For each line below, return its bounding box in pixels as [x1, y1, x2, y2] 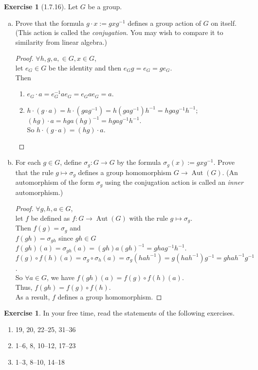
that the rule [15, 167, 54, 177]
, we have [47, 272, 74, 282]
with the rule [129, 212, 168, 223]
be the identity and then [48, 62, 122, 72]
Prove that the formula [15, 18, 84, 28]
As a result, [15, 291, 50, 301]
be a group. [88, 1, 122, 11]
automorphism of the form [15, 177, 94, 187]
